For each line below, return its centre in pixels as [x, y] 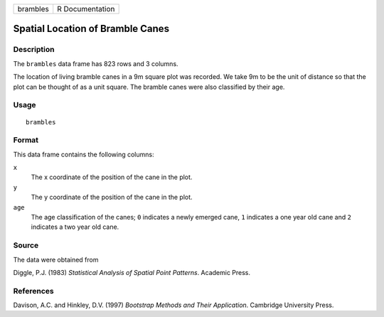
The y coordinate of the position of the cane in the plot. [112, 197]
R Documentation [86, 9]
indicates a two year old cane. [75, 227]
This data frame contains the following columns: [84, 154]
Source [26, 245]
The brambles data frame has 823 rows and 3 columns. [96, 63]
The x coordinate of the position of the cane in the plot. [112, 177]
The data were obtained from [56, 259]
